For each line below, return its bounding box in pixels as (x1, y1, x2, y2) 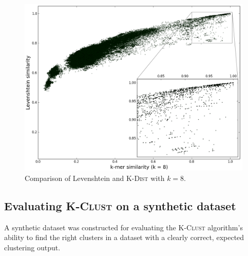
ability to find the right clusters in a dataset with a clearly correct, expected (4, 232, 244, 243)
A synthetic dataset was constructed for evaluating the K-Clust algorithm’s (4, 222, 243, 232)
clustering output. (4, 242, 61, 252)
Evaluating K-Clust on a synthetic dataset (4, 197, 236, 213)
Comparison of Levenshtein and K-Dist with (25, 172, 165, 183)
